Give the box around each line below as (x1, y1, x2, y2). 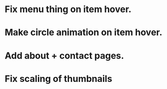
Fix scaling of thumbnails (5, 73, 113, 84)
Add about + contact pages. (5, 50, 124, 61)
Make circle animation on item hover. (5, 27, 162, 38)
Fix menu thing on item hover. (5, 4, 132, 15)
